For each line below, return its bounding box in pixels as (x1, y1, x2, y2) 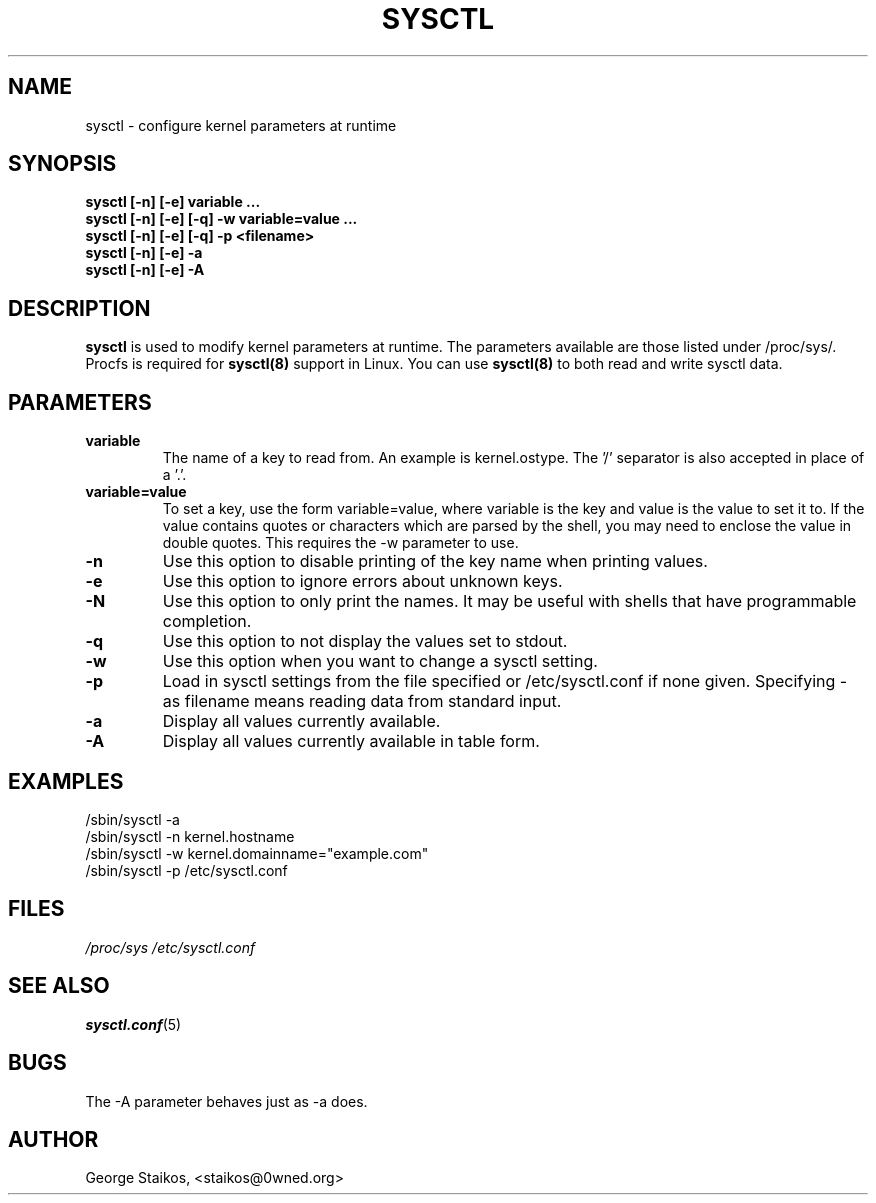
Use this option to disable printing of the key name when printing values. (162, 551, 708, 572)
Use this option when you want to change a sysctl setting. (162, 651, 598, 672)
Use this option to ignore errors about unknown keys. (162, 571, 563, 592)
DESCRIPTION (8, 295, 151, 321)
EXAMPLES (8, 768, 124, 794)
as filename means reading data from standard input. (162, 691, 562, 712)
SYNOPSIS (8, 151, 117, 177)
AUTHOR (8, 1126, 99, 1152)
